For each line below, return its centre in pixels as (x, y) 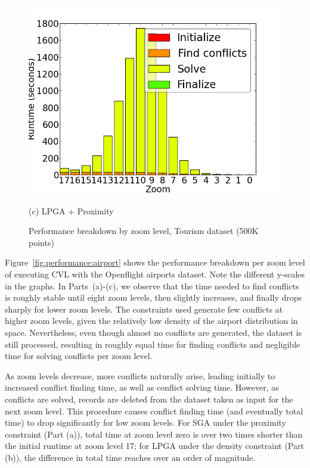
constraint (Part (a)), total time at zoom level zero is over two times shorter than (154, 434)
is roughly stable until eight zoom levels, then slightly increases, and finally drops (154, 297)
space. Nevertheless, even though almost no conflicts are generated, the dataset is (153, 332)
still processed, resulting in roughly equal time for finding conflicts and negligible (153, 344)
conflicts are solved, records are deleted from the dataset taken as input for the (149, 399)
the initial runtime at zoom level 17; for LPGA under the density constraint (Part (154, 446)
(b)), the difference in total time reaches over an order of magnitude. (130, 457)
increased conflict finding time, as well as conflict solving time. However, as (142, 387)
